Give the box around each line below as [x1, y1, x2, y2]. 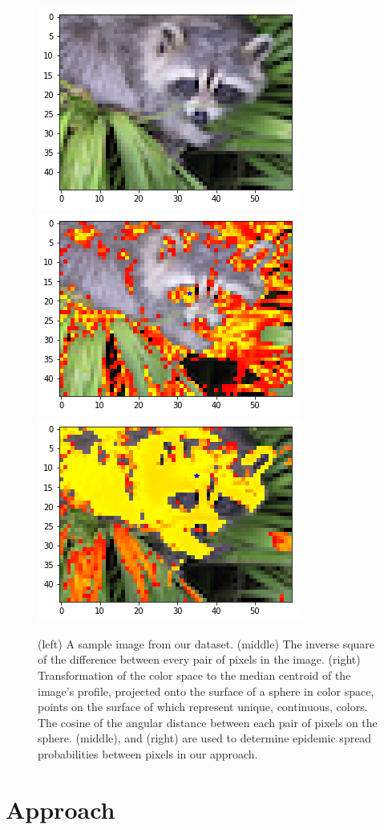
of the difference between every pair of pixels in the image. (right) [38, 651, 361, 668]
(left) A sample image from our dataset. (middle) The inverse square [38, 635, 375, 652]
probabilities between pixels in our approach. [38, 745, 258, 762]
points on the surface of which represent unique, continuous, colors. [38, 698, 368, 715]
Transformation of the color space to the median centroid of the [38, 666, 351, 683]
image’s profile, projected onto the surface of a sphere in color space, [38, 682, 374, 699]
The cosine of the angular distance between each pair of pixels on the [38, 713, 378, 730]
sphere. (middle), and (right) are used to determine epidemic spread [38, 730, 372, 746]
